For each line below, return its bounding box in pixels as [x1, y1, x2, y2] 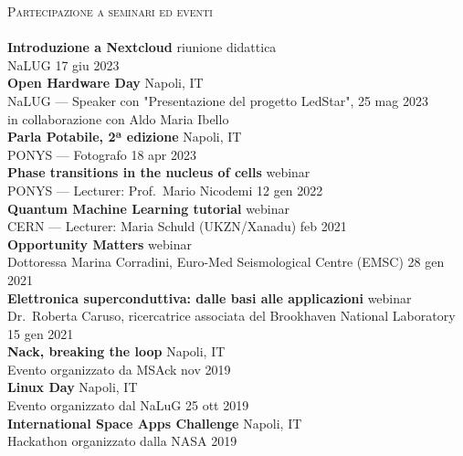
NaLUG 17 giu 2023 [7, 55, 120, 74]
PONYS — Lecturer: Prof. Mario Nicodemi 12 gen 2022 [7, 180, 323, 199]
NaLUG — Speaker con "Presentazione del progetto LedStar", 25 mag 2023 [7, 90, 428, 110]
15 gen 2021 [7, 323, 74, 343]
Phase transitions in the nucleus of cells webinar [7, 163, 310, 182]
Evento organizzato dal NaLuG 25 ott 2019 [7, 396, 249, 415]
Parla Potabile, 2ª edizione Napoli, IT [7, 127, 242, 146]
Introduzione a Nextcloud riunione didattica [7, 37, 277, 57]
